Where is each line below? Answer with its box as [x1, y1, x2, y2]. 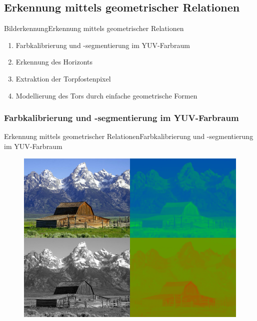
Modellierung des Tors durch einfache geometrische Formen [15, 90, 197, 100]
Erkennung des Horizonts [15, 56, 93, 67]
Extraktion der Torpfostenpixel [15, 73, 111, 83]
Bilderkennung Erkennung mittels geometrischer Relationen [4, 23, 184, 33]
